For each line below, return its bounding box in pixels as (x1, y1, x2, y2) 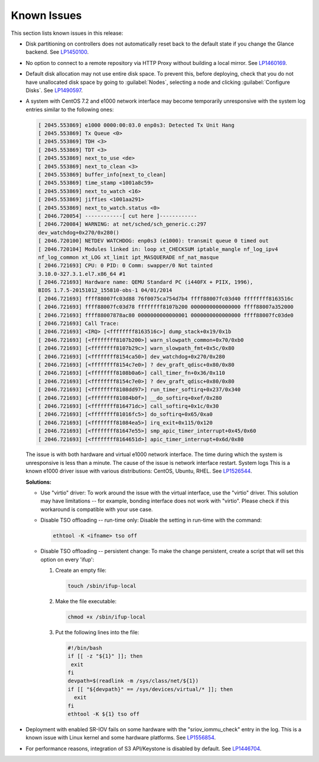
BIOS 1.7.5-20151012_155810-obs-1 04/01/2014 (38, 287, 172, 294)
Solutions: (25, 478, 52, 486)
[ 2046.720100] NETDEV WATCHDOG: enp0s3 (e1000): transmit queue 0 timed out (38, 237, 269, 245)
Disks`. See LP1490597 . (25, 86, 83, 94)
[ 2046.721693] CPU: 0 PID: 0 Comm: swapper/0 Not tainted (38, 262, 213, 269)
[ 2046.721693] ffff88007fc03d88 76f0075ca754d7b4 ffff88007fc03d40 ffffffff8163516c (38, 295, 294, 302)
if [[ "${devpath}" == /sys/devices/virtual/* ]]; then (67, 686, 233, 692)
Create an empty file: (55, 566, 106, 574)
